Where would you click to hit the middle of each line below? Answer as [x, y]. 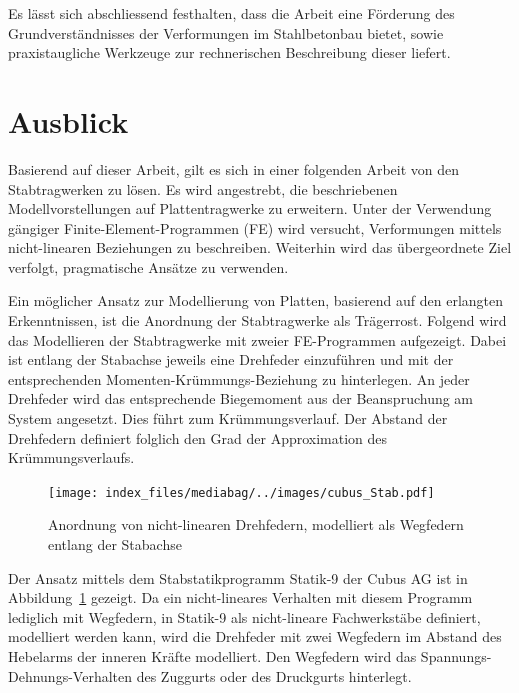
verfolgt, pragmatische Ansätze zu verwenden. [148, 266]
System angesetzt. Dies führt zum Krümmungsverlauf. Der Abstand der [228, 418]
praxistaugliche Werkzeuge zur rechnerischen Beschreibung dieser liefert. [229, 52]
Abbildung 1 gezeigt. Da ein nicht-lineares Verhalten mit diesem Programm [240, 597]
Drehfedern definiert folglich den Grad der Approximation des [198, 437]
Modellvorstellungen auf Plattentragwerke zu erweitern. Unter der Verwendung [250, 208]
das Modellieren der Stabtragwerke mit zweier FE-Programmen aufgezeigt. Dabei [257, 339]
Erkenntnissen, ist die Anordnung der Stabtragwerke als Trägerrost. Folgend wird [257, 320]
